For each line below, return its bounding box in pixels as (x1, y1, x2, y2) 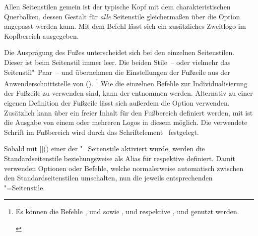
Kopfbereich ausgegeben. (4, 30, 79, 41)
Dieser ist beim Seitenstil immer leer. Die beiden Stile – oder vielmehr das (4, 57, 231, 67)
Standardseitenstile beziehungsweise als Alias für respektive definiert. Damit (4, 153, 236, 163)
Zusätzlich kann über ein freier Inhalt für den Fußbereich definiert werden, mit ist (4, 107, 253, 118)
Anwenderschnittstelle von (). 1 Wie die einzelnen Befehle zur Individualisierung (4, 77, 248, 88)
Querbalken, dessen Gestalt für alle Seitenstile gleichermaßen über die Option (4, 11, 240, 21)
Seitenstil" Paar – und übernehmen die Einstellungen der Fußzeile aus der (4, 66, 230, 77)
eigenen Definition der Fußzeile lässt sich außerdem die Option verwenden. (4, 98, 230, 108)
